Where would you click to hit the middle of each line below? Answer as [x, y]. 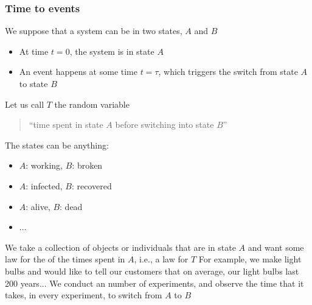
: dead [71, 206]
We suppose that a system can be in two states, [94, 31]
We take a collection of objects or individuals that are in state [120, 247]
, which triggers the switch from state [228, 72]
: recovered [92, 185]
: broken [87, 165]
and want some [276, 247]
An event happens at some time [78, 72]
